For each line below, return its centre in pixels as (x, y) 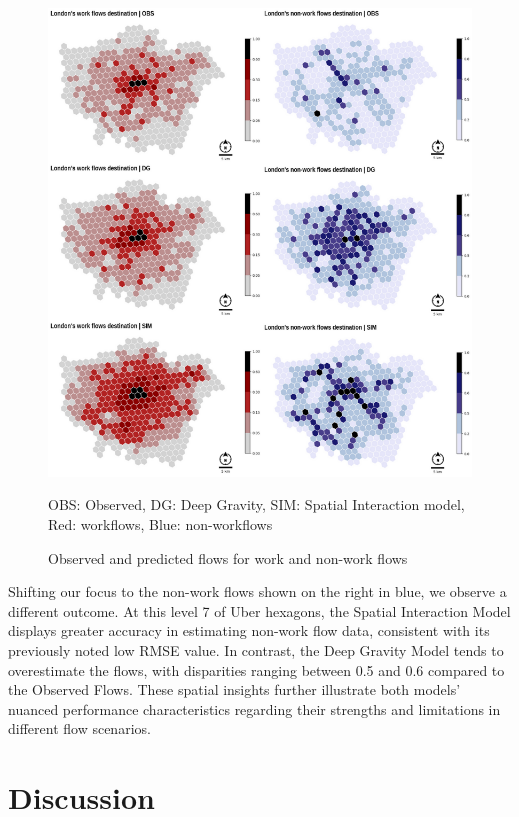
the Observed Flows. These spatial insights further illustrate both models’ (234, 689)
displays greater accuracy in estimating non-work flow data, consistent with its (249, 630)
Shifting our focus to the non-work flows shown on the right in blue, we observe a (257, 591)
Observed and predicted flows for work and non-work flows (228, 557)
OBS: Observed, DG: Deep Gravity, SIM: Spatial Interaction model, (256, 504)
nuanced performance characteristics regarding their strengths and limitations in (254, 708)
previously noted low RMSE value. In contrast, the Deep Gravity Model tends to (256, 650)
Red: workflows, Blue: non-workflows (160, 524)
